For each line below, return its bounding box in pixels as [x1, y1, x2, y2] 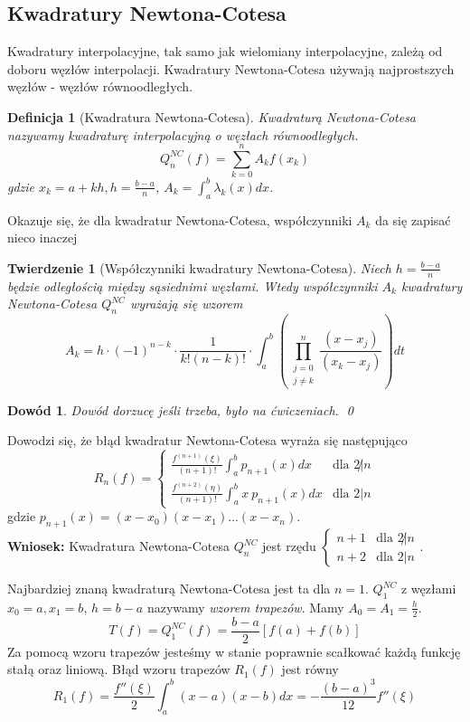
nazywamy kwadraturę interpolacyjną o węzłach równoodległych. [7, 125, 359, 144]
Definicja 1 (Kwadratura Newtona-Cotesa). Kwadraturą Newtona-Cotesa [7, 107, 417, 126]
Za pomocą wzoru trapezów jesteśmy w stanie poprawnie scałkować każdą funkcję [7, 641, 461, 660]
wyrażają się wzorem [129, 294, 243, 313]
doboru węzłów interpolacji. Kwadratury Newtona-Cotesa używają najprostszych [7, 59, 455, 78]
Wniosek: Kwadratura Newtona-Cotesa [7, 537, 230, 556]
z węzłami [400, 579, 456, 598]
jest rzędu [262, 537, 316, 556]
